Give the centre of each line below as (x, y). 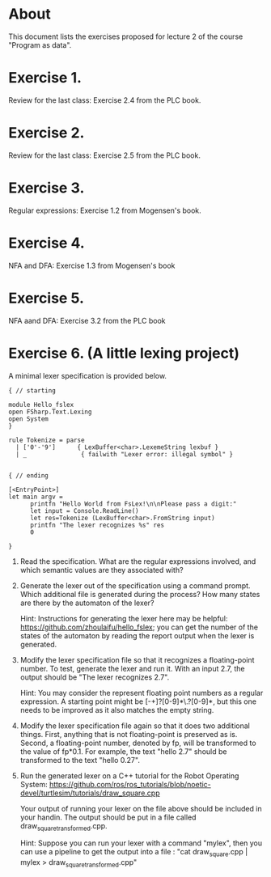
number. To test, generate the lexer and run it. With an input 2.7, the (132, 668)
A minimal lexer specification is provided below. (88, 375)
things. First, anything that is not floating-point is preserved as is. (129, 734)
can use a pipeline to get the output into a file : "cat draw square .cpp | (134, 853)
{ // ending (28, 475)
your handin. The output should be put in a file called (108, 817)
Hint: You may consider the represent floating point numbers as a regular (142, 693)
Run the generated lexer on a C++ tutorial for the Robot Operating (129, 775)
